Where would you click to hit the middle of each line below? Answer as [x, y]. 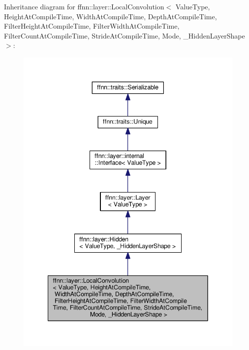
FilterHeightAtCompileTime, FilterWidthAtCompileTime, [92, 26]
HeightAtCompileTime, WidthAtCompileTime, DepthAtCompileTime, [110, 16]
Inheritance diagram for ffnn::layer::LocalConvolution [84, 6]
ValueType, [193, 6]
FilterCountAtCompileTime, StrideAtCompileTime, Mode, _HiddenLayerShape [124, 35]
